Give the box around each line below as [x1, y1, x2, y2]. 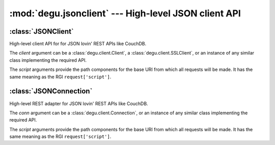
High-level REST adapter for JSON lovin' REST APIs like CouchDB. [9, 100, 148, 107]
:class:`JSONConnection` [9, 87, 93, 95]
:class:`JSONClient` [9, 27, 74, 36]
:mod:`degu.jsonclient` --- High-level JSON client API [9, 8, 241, 19]
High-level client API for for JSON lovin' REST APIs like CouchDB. [9, 41, 147, 47]
